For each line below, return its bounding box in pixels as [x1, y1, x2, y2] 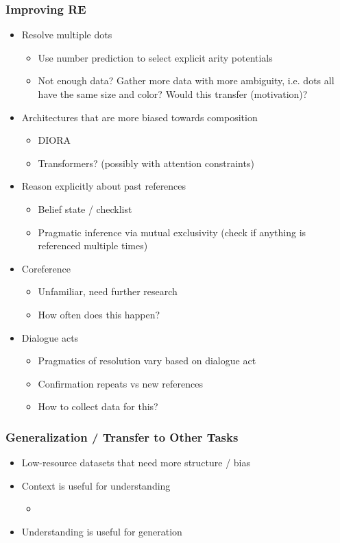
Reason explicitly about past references [21, 179, 186, 193]
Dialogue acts [21, 330, 79, 344]
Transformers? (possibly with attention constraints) [38, 155, 254, 170]
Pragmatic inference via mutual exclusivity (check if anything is [38, 225, 306, 239]
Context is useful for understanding [21, 478, 171, 492]
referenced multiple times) [38, 238, 148, 253]
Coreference [21, 261, 71, 275]
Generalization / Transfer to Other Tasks [5, 428, 239, 445]
